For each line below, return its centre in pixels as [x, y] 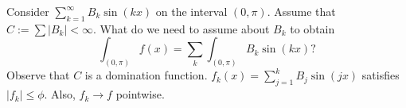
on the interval [191, 11]
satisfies [381, 75]
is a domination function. [146, 75]
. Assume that [301, 11]
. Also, [60, 94]
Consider [28, 11]
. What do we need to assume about [181, 28]
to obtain [312, 28]
